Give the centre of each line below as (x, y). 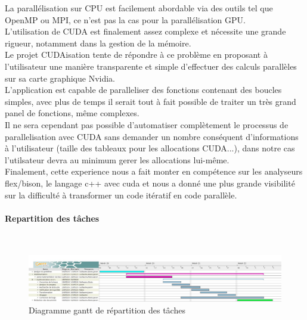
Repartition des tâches (52, 218)
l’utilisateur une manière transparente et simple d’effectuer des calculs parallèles (151, 66)
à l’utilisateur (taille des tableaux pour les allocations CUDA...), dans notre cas (150, 148)
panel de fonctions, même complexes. (72, 113)
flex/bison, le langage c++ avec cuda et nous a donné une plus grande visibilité (150, 183)
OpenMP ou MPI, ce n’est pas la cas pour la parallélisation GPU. (125, 19)
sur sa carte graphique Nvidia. (60, 78)
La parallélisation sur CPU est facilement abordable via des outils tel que (139, 8)
